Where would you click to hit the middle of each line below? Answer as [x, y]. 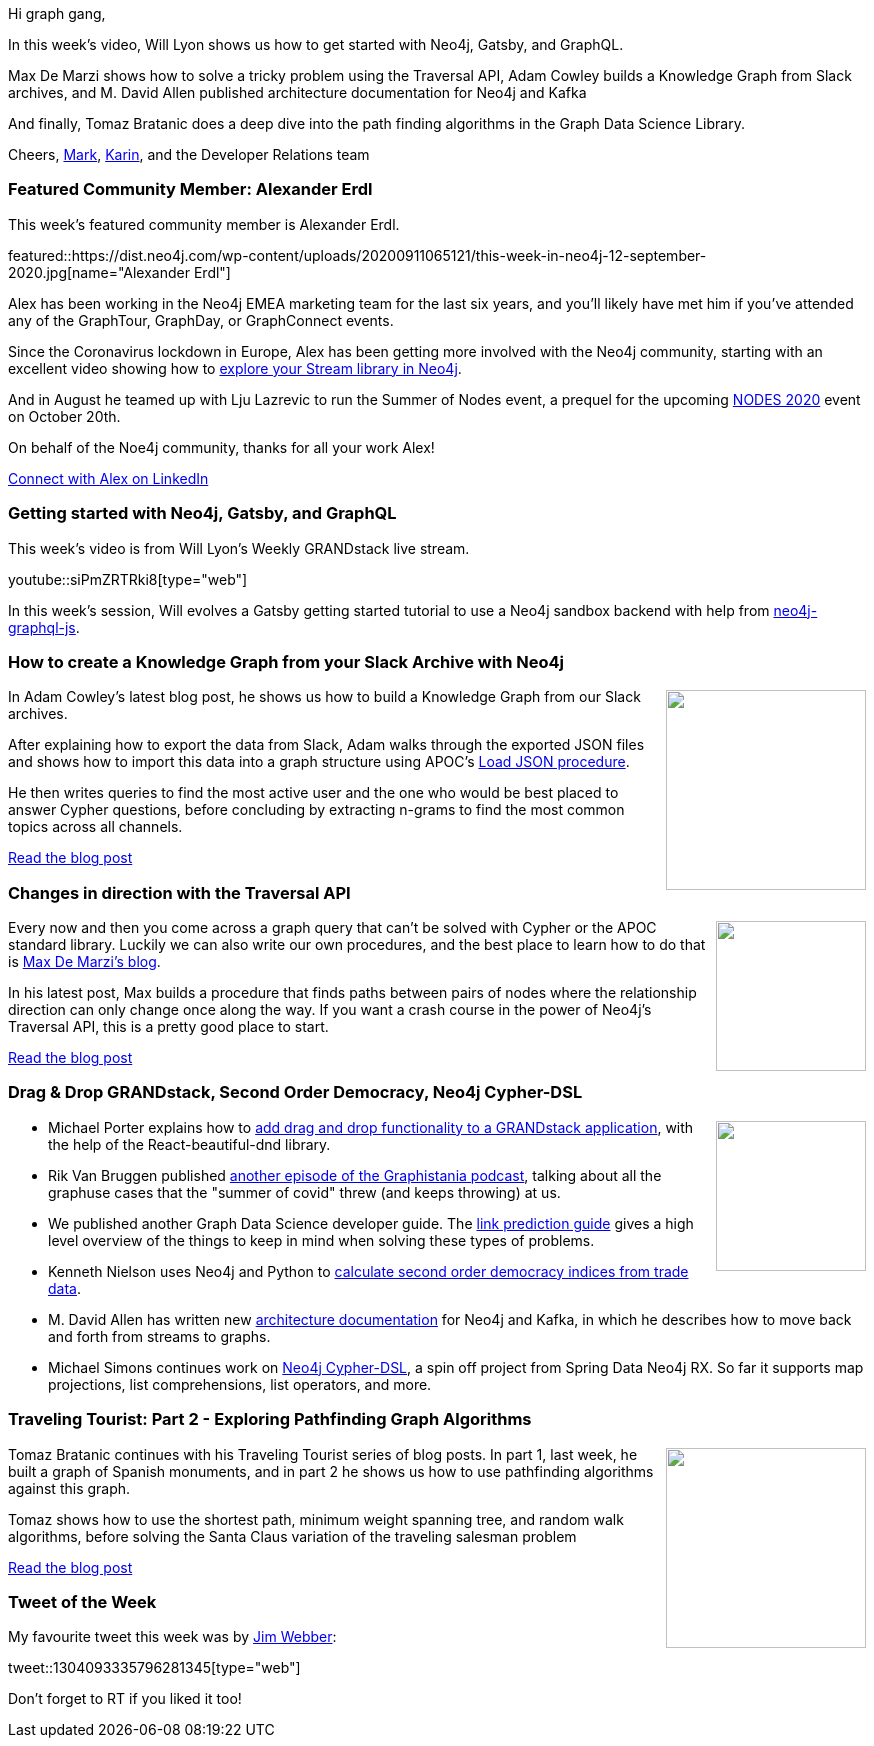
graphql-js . [44, 627]
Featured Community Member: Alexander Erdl [190, 189]
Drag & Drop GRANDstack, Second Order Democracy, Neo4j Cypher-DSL [295, 1092]
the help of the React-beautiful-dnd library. [189, 1144]
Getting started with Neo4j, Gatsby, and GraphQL [202, 513]
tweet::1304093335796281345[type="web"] [154, 1668]
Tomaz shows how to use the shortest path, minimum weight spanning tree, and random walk [316, 1519]
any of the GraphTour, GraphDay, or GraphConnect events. [201, 320]
